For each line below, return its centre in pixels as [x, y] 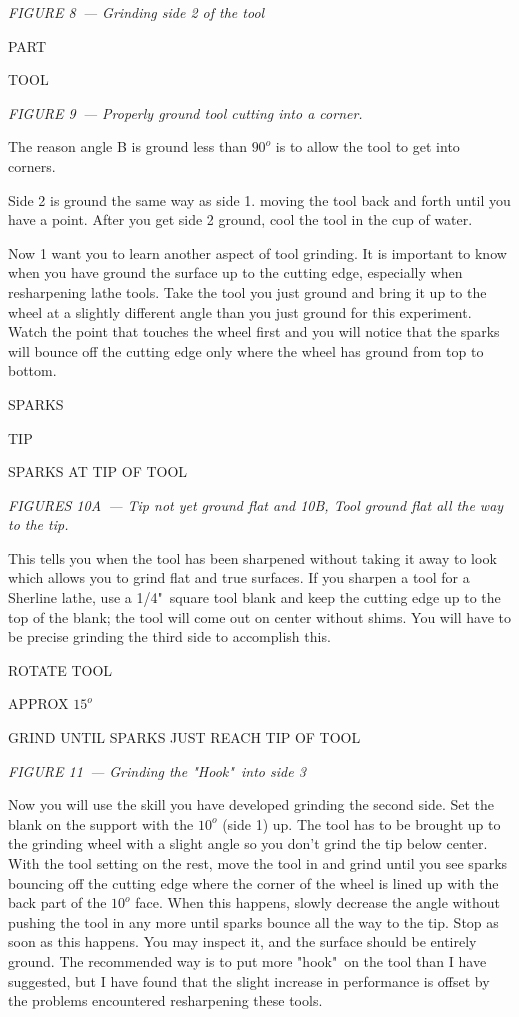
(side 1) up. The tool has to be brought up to [361, 823]
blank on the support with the [101, 823]
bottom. [32, 370]
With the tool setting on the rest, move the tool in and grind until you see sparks [258, 863]
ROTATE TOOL [60, 669]
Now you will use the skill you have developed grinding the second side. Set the [251, 804]
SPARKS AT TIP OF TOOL [98, 471]
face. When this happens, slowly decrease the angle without [318, 902]
